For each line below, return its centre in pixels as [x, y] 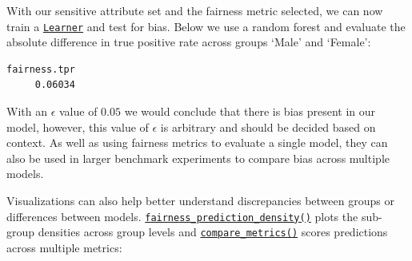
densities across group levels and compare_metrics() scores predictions [213, 232]
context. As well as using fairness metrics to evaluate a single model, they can [197, 142]
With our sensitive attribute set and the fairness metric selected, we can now [195, 10]
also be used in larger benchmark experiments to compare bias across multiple [198, 158]
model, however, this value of [78, 127]
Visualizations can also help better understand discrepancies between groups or [200, 200]
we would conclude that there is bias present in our [250, 111]
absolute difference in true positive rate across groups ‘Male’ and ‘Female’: [189, 42]
